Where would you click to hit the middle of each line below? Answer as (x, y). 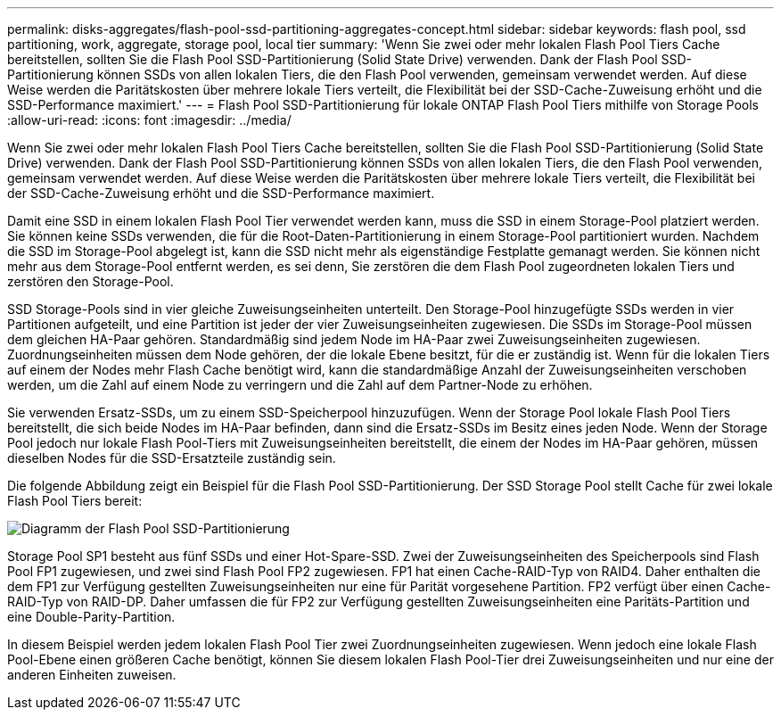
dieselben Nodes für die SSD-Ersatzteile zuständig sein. (172, 458)
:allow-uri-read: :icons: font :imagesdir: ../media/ (149, 120)
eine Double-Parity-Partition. (91, 617)
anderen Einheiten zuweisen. (92, 675)
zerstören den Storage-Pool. (90, 281)
